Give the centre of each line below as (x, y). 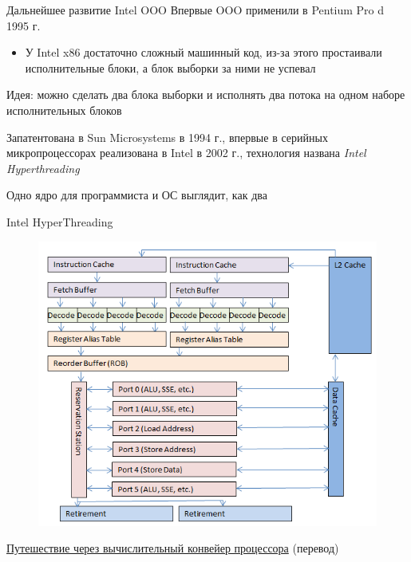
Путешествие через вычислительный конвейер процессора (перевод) (173, 548)
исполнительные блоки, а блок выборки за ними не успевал (170, 67)
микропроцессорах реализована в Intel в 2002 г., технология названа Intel (186, 153)
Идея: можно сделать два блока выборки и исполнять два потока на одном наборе (206, 94)
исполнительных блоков (64, 110)
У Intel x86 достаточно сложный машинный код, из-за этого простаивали (204, 52)
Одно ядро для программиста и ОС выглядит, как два (137, 195)
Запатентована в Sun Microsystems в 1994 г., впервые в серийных (167, 137)
